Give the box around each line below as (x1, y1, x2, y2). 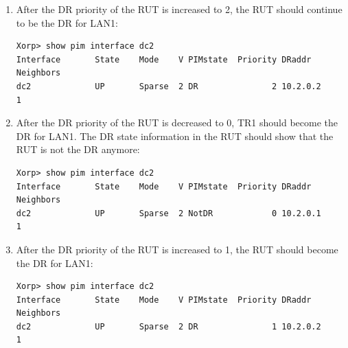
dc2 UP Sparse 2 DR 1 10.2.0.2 (16, 321, 321, 332)
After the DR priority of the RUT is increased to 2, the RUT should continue (16, 2, 343, 16)
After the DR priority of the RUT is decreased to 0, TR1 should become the (16, 115, 338, 130)
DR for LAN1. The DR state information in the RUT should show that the (16, 128, 334, 143)
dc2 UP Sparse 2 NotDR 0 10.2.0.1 (16, 208, 321, 218)
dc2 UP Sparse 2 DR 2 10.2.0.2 (16, 81, 321, 91)
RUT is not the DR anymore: (16, 142, 140, 156)
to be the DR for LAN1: (16, 15, 118, 30)
